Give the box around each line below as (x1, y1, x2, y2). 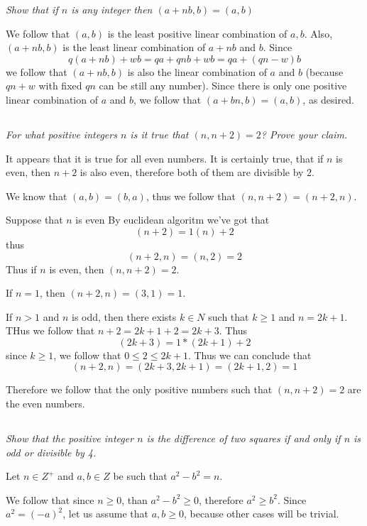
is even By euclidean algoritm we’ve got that (75, 212, 270, 227)
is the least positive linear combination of (107, 26, 287, 40)
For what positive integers (6, 126, 117, 141)
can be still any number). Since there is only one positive (99, 78, 347, 93)
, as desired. (302, 92, 354, 106)
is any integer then (71, 2, 153, 16)
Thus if (6, 261, 37, 276)
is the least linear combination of (62, 40, 206, 55)
